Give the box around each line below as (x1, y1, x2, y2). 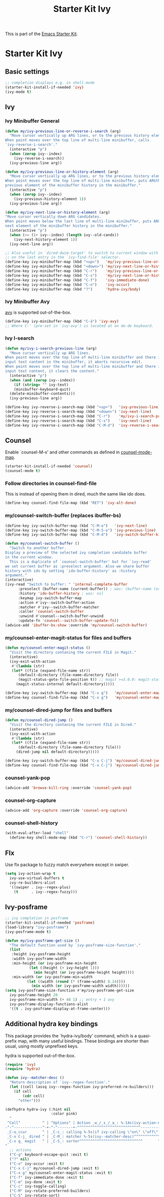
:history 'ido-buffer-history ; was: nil (18, 591, 104, 596)
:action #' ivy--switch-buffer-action (18, 600, 95, 605)
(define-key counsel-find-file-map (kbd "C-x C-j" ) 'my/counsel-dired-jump (5, 763, 163, 767)
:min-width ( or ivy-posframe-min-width (11, 974, 93, 979)
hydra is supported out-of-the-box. (5, 1053, 76, 1058)
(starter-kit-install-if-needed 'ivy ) (5, 85, 84, 90)
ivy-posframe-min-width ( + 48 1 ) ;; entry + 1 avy (9, 997, 115, 1002)
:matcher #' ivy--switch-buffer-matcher (18, 604, 99, 610)
